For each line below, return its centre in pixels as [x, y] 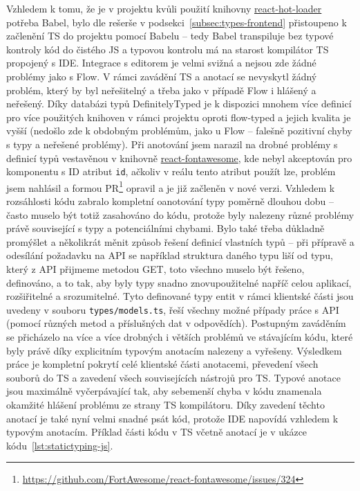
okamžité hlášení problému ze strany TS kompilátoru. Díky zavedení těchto [165, 404]
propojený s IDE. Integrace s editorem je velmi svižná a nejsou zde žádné [161, 63]
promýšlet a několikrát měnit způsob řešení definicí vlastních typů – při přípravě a [180, 241]
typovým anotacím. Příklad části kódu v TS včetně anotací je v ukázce [157, 432]
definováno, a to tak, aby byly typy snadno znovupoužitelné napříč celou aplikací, [179, 282]
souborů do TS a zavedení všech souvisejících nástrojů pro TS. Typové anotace [173, 377]
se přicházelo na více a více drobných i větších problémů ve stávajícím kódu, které [180, 337]
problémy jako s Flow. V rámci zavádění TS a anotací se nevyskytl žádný [162, 76]
